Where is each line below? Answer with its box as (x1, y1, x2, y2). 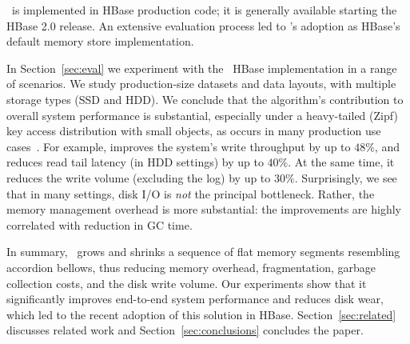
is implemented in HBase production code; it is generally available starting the (11, 2, 397, 18)
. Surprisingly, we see (294, 169, 397, 186)
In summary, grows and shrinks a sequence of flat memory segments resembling (6, 243, 400, 260)
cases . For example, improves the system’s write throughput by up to (6, 138, 351, 154)
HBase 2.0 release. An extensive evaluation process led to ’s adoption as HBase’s (6, 17, 400, 34)
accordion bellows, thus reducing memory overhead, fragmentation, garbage (6, 258, 376, 275)
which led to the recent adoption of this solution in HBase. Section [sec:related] (6, 306, 396, 322)
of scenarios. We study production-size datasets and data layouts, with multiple (6, 75, 396, 92)
